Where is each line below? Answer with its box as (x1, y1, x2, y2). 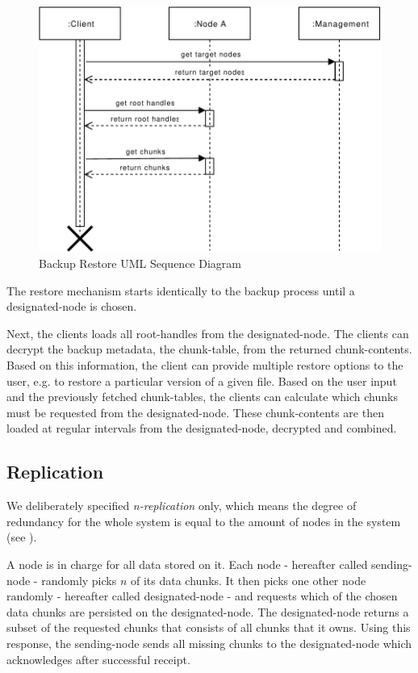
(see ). (6, 529, 37, 546)
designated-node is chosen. (6, 298, 137, 315)
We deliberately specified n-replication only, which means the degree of (6, 497, 357, 514)
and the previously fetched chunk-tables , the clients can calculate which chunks (6, 388, 398, 405)
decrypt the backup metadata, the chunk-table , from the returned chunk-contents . (6, 341, 412, 357)
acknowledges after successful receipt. (6, 650, 190, 667)
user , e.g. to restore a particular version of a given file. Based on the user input (6, 372, 397, 389)
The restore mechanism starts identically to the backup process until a (6, 282, 355, 299)
